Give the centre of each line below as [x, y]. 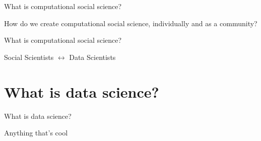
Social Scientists [29, 57]
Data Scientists [92, 57]
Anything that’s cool [36, 133]
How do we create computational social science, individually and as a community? [131, 23]
